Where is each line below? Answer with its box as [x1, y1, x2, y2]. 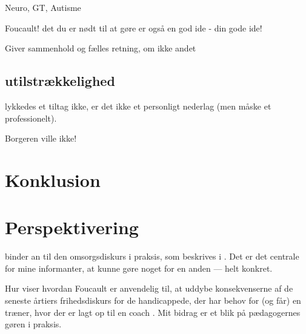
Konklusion [5, 167, 101, 192]
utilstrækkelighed [5, 71, 115, 90]
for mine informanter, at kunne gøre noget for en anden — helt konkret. [5, 261, 273, 274]
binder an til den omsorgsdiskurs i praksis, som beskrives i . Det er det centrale [5, 250, 299, 263]
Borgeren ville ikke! [5, 132, 77, 145]
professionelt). [5, 111, 57, 124]
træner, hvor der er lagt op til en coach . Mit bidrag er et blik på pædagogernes [5, 306, 301, 318]
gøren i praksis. [5, 318, 62, 330]
